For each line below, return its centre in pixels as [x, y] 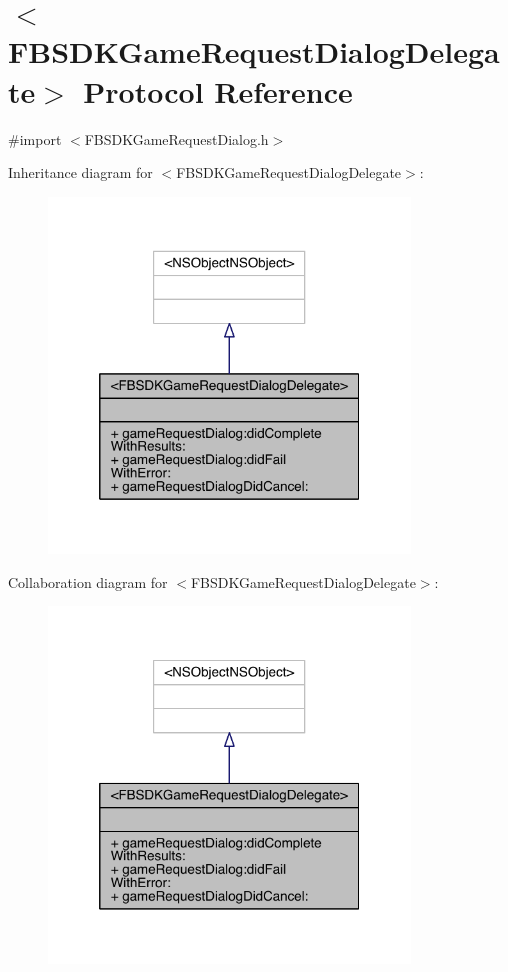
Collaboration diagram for [88, 581]
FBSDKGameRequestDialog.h [176, 138]
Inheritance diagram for [80, 172]
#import [35, 138]
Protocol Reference [218, 90]
